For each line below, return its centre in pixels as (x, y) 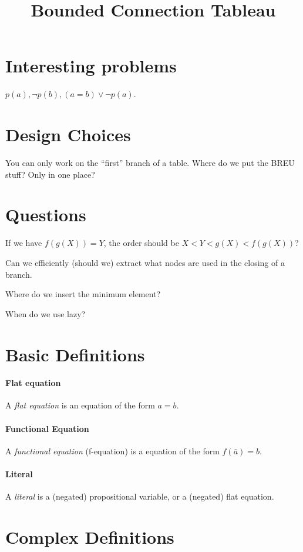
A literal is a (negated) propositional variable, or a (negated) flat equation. (140, 496)
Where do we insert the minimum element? (83, 294)
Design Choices (68, 134)
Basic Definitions (75, 354)
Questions (46, 215)
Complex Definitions (90, 537)
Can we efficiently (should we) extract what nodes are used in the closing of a (145, 262)
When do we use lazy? (46, 313)
